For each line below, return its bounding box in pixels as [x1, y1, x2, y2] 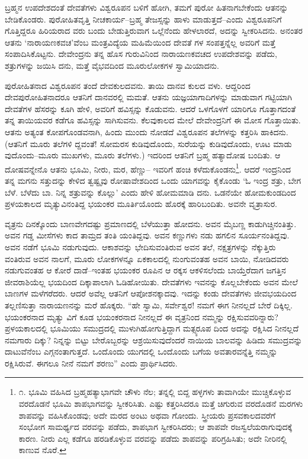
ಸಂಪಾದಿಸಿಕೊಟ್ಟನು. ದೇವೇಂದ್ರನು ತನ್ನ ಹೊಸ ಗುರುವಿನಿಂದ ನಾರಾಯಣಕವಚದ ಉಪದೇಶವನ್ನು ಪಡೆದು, [5, 47, 277, 60]
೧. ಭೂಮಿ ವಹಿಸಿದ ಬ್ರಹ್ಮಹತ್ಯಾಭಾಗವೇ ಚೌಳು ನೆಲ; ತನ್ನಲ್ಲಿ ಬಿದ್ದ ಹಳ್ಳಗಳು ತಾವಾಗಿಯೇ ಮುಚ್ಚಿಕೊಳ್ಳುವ [18, 385, 291, 398]
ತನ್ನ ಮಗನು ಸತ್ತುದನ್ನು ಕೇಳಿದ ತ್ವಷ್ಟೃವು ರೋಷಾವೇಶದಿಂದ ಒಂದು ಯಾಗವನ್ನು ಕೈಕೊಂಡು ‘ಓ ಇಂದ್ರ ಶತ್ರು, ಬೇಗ [5, 174, 301, 186]
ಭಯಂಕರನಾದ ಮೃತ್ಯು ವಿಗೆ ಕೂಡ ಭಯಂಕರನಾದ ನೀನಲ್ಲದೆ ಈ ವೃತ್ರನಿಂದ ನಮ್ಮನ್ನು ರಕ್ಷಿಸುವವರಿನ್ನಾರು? [5, 310, 278, 323]
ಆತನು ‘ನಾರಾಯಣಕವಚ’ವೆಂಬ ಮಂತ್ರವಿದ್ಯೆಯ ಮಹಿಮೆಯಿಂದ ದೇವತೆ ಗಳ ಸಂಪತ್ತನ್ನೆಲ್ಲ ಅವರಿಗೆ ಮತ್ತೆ [5, 36, 275, 48]
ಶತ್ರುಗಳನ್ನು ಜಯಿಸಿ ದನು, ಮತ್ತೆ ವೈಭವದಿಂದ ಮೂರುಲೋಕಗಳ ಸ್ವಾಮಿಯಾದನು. [5, 59, 219, 71]
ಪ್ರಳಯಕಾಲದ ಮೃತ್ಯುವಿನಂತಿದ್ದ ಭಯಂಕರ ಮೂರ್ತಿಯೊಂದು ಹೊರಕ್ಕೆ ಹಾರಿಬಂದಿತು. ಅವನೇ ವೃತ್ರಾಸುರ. [5, 197, 277, 210]
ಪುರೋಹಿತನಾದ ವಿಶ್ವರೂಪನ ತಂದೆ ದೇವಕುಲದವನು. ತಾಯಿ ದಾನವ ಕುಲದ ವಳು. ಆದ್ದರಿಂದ [5, 79, 251, 91]
